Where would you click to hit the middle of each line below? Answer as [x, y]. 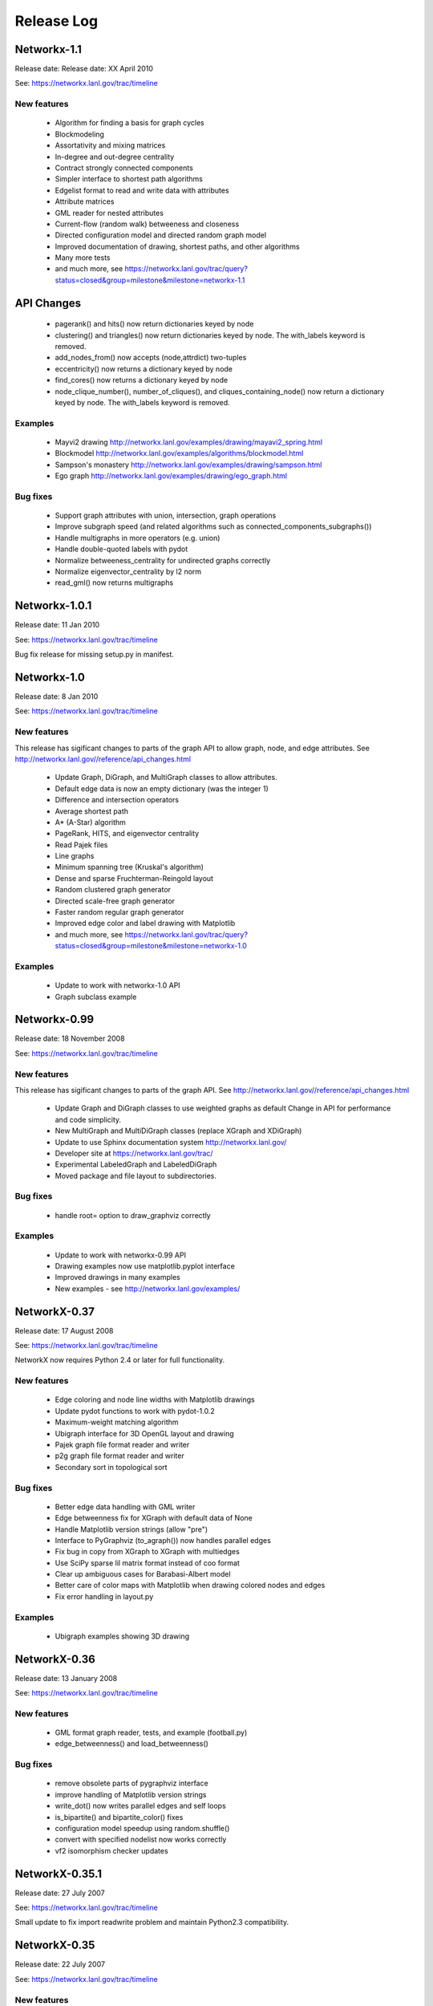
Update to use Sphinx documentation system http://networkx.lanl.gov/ [171, 1142]
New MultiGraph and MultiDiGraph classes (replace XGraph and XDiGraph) [178, 1131]
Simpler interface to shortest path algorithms [129, 179]
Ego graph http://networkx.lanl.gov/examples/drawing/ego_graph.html [171, 476]
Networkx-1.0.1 [53, 606]
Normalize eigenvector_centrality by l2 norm [128, 572]
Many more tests [83, 258]
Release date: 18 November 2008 [70, 1038]
